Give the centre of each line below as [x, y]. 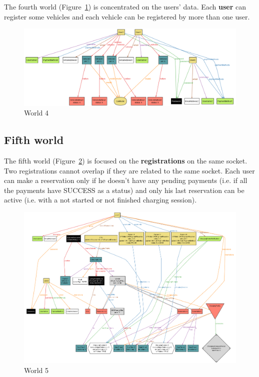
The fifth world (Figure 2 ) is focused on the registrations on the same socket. [126, 161]
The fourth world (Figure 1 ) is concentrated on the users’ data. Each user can [125, 6]
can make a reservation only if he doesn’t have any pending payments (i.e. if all [126, 180]
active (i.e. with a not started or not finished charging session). [100, 200]
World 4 [36, 113]
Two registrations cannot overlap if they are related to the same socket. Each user [129, 170]
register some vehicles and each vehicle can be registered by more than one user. [127, 16]
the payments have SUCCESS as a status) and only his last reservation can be [124, 190]
